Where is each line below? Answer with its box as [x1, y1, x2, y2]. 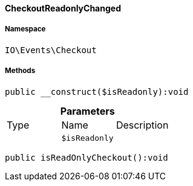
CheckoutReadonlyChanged [5, 3, 121, 13]
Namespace [5, 25, 46, 34]
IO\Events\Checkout [5, 45, 97, 55]
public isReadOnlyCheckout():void [5, 152, 168, 162]
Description [116, 118, 169, 131]
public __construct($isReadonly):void [5, 86, 189, 97]
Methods [5, 66, 36, 75]
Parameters [60, 104, 115, 117]
